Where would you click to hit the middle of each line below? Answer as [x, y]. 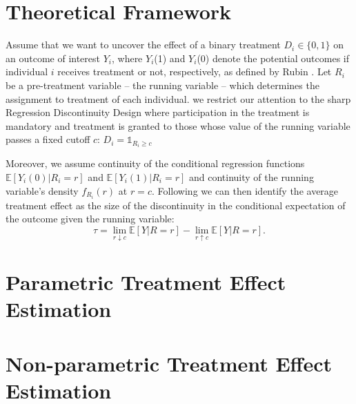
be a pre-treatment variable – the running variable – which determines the [162, 85]
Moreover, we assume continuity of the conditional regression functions [155, 163]
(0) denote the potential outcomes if [273, 58]
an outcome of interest [53, 58]
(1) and [170, 58]
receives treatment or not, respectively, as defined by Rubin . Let [195, 71]
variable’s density [42, 190]
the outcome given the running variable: [90, 219]
